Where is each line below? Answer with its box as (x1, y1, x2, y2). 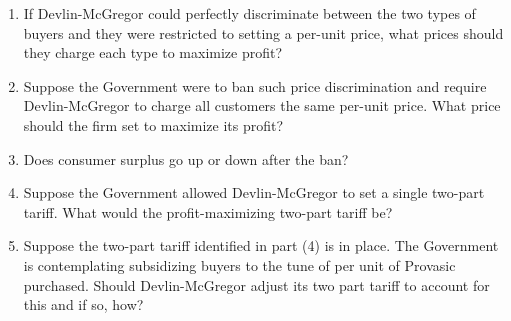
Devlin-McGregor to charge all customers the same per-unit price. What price (23, 95, 501, 116)
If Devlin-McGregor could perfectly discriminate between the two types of (23, 3, 476, 23)
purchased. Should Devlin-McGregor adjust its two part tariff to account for (23, 274, 490, 295)
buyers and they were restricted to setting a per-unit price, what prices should (23, 22, 504, 43)
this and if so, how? (23, 294, 144, 315)
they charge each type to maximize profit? (23, 42, 283, 63)
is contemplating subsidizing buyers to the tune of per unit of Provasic (23, 254, 456, 275)
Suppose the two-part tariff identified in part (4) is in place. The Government (23, 235, 499, 256)
